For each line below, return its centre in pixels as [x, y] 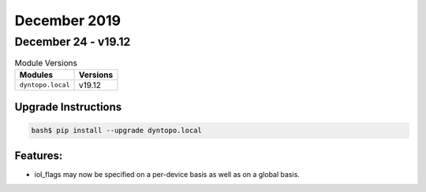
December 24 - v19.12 [73, 42]
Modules [36, 75]
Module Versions [46, 63]
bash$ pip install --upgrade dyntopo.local [117, 131]
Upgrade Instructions [68, 107]
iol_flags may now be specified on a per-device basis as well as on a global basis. [167, 174]
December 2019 [68, 20]
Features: [39, 155]
